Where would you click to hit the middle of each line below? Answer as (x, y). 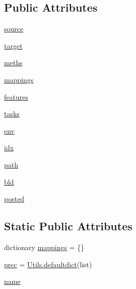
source (14, 29)
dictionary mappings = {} (44, 247)
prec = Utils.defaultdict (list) (48, 264)
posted (14, 199)
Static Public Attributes (68, 226)
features (16, 96)
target (13, 45)
